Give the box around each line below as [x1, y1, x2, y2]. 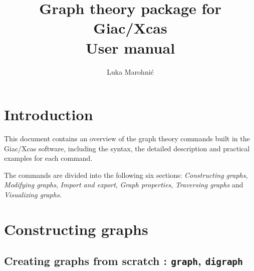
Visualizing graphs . [4, 189, 62, 199]
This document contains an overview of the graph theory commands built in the [4, 133, 250, 144]
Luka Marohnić [107, 66, 154, 77]
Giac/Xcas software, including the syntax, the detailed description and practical [4, 143, 250, 153]
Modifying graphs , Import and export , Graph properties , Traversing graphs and [4, 179, 243, 190]
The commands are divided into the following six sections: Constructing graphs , [4, 169, 248, 180]
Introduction [4, 104, 93, 125]
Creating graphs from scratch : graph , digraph [4, 253, 243, 268]
